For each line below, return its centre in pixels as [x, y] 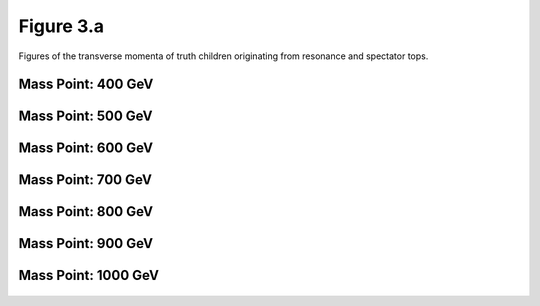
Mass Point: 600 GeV [86, 148]
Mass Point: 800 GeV [86, 211]
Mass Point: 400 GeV [86, 84]
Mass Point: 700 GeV [85, 180]
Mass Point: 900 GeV [86, 243]
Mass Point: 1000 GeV [89, 275]
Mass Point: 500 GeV [86, 116]
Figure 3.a [61, 26]
